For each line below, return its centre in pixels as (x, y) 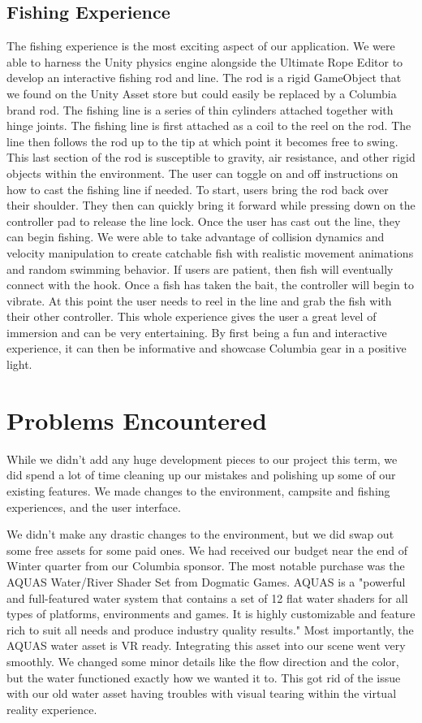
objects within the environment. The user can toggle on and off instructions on (202, 173)
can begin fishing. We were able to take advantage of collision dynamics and (196, 237)
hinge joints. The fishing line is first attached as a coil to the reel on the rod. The (209, 126)
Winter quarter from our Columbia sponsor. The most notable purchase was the (206, 566)
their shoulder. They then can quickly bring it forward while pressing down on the (211, 205)
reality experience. (52, 709)
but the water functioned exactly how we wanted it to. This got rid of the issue (204, 677)
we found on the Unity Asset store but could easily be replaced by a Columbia (202, 93)
